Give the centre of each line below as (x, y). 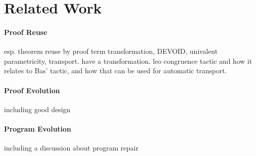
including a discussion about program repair (71, 148)
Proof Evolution (32, 90)
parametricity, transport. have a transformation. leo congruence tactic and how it (128, 61)
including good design (37, 109)
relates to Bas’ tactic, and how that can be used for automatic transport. (116, 71)
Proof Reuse (26, 32)
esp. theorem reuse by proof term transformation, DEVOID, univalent (111, 51)
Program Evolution (38, 128)
